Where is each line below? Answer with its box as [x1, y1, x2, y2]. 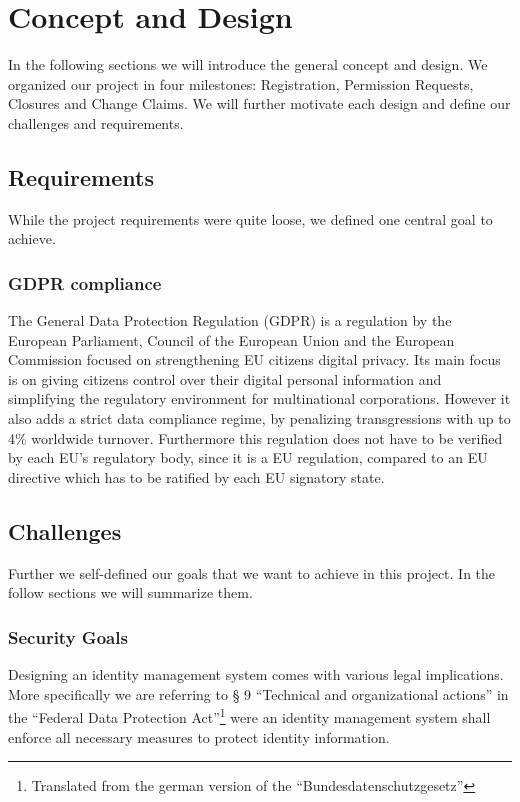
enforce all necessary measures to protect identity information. [8, 726, 390, 747]
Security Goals [8, 624, 128, 649]
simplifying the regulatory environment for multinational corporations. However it [8, 388, 511, 409]
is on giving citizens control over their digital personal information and [8, 368, 442, 389]
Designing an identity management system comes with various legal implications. [8, 664, 504, 685]
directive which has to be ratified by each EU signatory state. [8, 466, 385, 487]
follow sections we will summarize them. [8, 582, 253, 603]
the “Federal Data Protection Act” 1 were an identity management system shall [8, 704, 491, 727]
